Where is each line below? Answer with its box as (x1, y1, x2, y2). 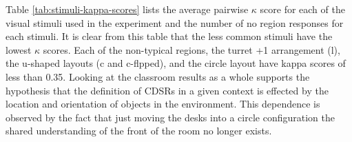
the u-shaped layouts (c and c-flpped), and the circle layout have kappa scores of (6, 56, 346, 70)
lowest (6, 42, 32, 57)
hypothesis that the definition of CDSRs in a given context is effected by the (6, 83, 329, 97)
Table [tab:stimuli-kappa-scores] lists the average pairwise (6, 2, 249, 16)
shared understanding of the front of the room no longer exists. (6, 123, 272, 138)
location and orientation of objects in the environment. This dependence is (6, 97, 320, 111)
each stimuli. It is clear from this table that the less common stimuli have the (6, 29, 333, 43)
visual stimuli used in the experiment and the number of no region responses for (6, 15, 344, 30)
